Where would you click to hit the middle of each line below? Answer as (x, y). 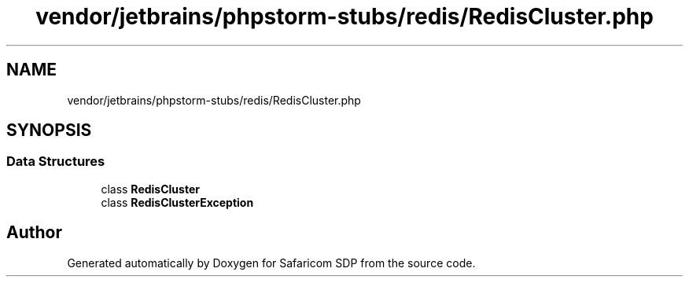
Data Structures (56, 162)
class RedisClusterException (177, 202)
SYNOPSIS (49, 130)
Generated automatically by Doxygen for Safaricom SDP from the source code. (271, 263)
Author (34, 233)
